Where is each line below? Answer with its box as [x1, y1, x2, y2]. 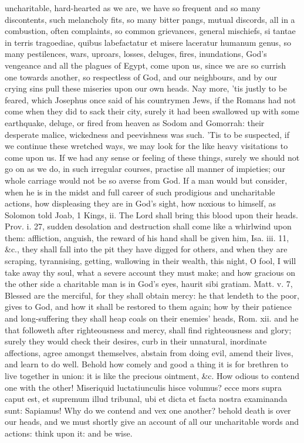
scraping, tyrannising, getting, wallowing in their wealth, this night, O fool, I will [5, 255, 296, 267]
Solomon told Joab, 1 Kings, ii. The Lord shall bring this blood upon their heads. [5, 208, 298, 221]
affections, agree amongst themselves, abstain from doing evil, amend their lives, [5, 346, 293, 359]
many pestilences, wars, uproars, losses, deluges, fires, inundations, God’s [5, 48, 267, 60]
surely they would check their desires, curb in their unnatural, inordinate [5, 335, 267, 347]
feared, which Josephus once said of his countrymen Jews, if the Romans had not [5, 93, 296, 106]
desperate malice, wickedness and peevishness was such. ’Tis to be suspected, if [5, 128, 289, 140]
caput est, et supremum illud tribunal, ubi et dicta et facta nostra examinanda [5, 393, 288, 405]
